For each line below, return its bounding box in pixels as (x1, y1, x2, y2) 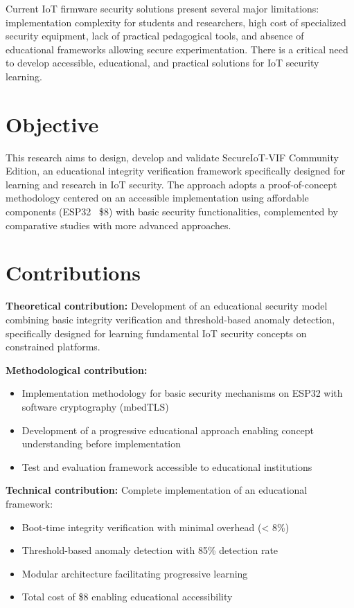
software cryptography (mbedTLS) (21, 399, 169, 413)
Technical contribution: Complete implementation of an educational (6, 483, 308, 497)
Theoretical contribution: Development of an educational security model (6, 298, 328, 313)
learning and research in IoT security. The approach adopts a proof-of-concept (6, 177, 337, 191)
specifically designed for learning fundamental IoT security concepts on (6, 325, 307, 340)
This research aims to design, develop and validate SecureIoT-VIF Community (6, 150, 339, 164)
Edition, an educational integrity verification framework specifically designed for (6, 163, 346, 178)
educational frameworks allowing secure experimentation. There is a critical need (6, 42, 348, 56)
